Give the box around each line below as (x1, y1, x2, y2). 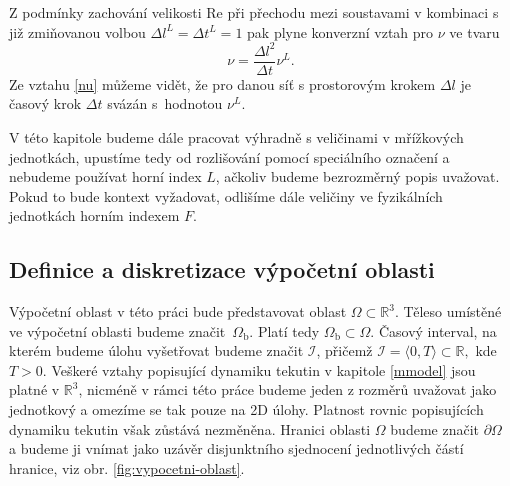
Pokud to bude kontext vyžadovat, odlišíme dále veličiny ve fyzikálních (9, 185, 443, 206)
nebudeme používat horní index (9, 166, 202, 187)
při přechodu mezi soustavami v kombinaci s (227, 2, 499, 22)
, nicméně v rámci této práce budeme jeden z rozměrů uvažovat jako (78, 379, 497, 400)
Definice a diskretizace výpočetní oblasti (9, 254, 435, 285)
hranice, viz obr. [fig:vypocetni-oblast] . (9, 457, 245, 478)
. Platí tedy (249, 320, 320, 341)
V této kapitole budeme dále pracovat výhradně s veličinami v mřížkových (9, 126, 464, 147)
